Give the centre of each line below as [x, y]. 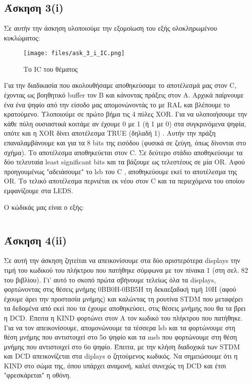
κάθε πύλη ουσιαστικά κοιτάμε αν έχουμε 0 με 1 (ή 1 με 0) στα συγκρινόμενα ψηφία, [125, 123]
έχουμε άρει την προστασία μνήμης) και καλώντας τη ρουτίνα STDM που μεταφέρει [124, 298]
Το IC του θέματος [51, 69]
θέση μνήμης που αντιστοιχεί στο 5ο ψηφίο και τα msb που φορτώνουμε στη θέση [121, 337]
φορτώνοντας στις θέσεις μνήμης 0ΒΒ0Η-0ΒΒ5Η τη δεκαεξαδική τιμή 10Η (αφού [120, 289]
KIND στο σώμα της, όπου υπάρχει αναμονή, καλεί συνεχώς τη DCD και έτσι [115, 365]
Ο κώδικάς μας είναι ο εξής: [44, 207]
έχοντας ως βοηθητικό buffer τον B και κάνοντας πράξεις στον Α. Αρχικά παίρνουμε [124, 95]
